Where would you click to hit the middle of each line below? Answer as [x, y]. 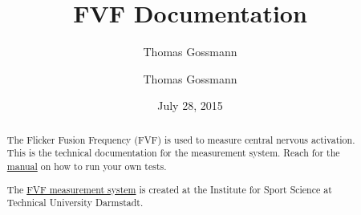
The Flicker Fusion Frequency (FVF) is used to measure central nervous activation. [181, 139]
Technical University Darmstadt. [75, 203]
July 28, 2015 [190, 105]
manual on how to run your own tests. [87, 166]
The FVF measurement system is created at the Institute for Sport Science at [169, 189]
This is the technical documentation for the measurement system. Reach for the [173, 153]
